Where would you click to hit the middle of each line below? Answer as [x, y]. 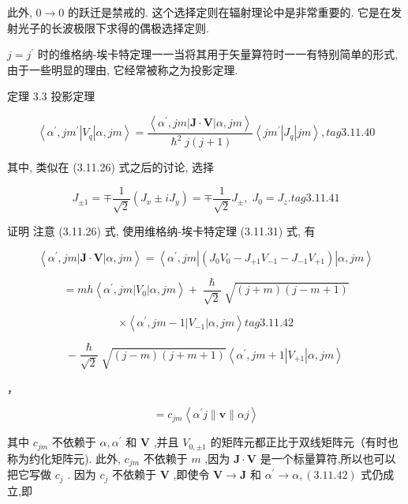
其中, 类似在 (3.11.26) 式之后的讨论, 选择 [111, 167]
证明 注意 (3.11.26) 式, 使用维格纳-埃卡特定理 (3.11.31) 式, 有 [161, 231]
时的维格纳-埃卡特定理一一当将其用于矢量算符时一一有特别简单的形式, [218, 54]
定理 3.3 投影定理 [51, 96]
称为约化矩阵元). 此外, [64, 458]
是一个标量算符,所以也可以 [328, 458]
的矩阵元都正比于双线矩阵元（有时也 [304, 442]
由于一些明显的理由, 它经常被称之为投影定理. [123, 69]
